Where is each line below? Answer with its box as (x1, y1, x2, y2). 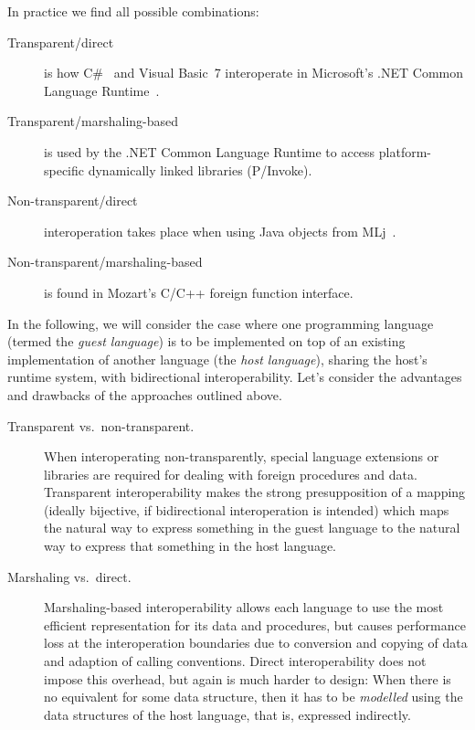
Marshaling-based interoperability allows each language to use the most (44, 598, 444, 617)
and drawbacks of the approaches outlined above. (7, 385, 282, 404)
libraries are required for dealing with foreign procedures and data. (44, 464, 417, 483)
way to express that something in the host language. (44, 536, 336, 555)
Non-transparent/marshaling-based (7, 252, 203, 271)
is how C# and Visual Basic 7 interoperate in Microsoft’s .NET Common (44, 63, 463, 82)
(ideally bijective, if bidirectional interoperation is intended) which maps (44, 500, 449, 519)
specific (44, 160, 85, 179)
